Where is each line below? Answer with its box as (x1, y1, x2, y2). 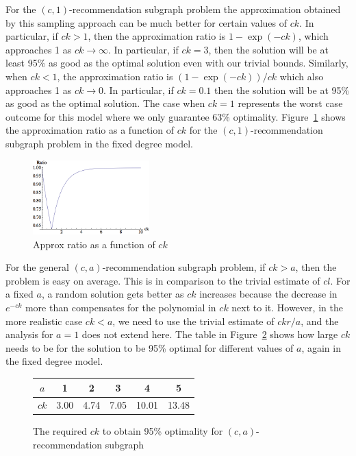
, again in (301, 340, 341, 355)
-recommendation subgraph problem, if (102, 260, 266, 274)
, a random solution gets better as (41, 287, 184, 301)
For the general (5, 260, 69, 274)
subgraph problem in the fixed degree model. (5, 136, 193, 150)
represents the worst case (238, 96, 343, 110)
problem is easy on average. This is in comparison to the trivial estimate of (5, 273, 320, 287)
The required (33, 424, 88, 438)
